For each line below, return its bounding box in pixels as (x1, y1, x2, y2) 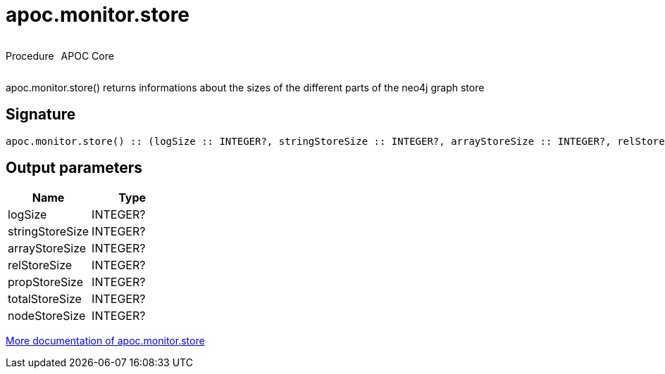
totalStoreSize (8, 292, 82, 307)
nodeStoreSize (8, 309, 86, 323)
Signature (6, 105, 76, 124)
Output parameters (6, 159, 142, 177)
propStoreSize (8, 275, 84, 290)
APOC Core (61, 49, 114, 62)
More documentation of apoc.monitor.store (6, 335, 205, 347)
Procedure (6, 49, 54, 62)
